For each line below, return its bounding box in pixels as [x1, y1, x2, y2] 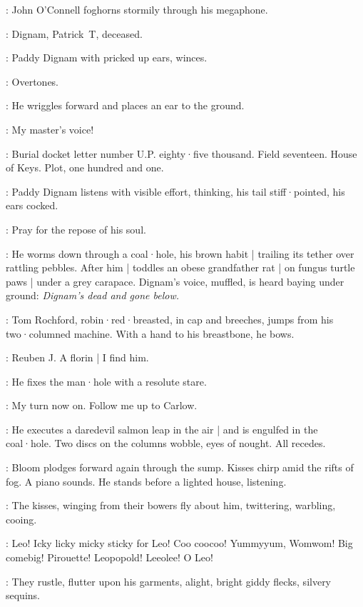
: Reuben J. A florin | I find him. [6, 350, 149, 365]
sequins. [6, 588, 40, 603]
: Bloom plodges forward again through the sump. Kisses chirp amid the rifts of [6, 460, 354, 475]
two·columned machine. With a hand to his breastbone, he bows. [6, 326, 295, 341]
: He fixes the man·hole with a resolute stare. [6, 373, 207, 388]
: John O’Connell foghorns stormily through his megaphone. [6, 2, 268, 16]
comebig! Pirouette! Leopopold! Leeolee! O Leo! [6, 550, 213, 565]
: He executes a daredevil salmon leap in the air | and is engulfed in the [6, 421, 318, 436]
